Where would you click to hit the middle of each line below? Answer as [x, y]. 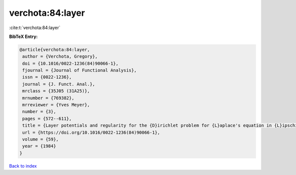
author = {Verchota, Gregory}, [60, 56]
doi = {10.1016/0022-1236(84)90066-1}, [70, 63]
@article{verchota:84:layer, [55, 50]
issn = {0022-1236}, [47, 77]
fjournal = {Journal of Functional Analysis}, [79, 70]
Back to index [23, 166]
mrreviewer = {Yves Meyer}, [56, 105]
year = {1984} [39, 146]
